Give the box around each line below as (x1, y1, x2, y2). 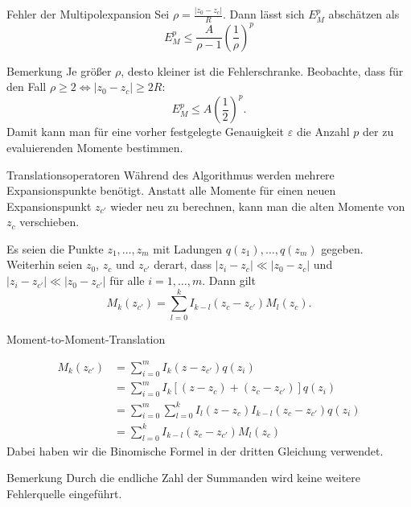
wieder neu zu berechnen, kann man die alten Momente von (110, 197, 405, 214)
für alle (109, 272, 145, 289)
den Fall (6, 78, 47, 95)
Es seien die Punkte (6, 240, 104, 257)
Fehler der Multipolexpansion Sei (6, 6, 170, 23)
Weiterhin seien (6, 256, 83, 273)
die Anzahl (296, 123, 350, 140)
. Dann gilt (202, 272, 256, 289)
